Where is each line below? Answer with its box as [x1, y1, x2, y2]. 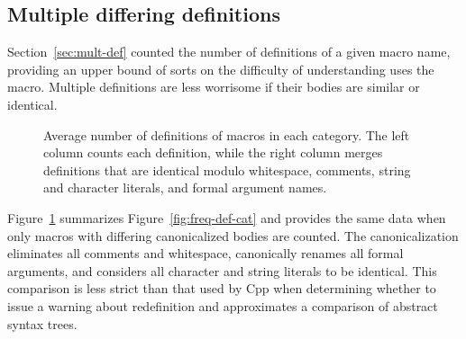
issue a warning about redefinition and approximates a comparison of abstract [7, 296, 438, 315]
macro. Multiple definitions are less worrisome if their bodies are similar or [7, 77, 420, 96]
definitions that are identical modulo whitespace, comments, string [43, 160, 411, 179]
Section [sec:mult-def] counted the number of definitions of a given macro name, [7, 42, 451, 61]
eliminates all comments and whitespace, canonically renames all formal [7, 244, 404, 263]
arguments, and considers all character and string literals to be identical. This [7, 261, 437, 280]
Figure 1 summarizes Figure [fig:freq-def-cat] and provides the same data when [7, 208, 446, 227]
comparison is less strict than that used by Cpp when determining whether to [7, 279, 436, 298]
